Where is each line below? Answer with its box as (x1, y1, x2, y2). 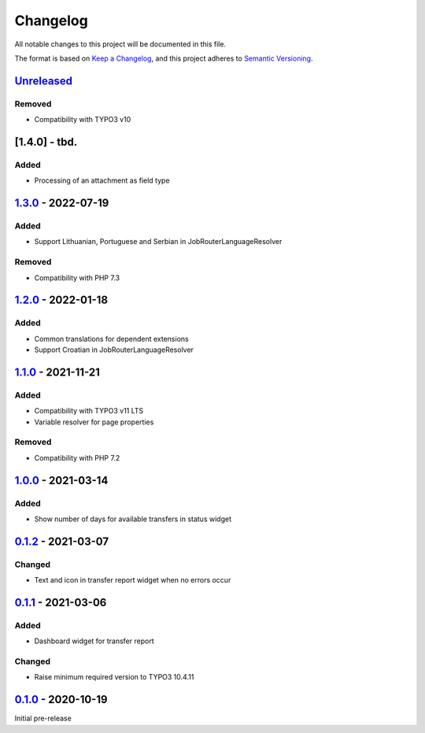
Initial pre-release (14, 713, 72, 724)
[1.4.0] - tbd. (14, 135, 78, 149)
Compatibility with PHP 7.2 (34, 453, 120, 462)
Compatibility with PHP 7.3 (34, 272, 120, 283)
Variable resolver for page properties (34, 417, 154, 427)
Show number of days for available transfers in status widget (34, 514, 232, 524)
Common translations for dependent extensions (34, 334, 189, 343)
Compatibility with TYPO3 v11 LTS (34, 406, 144, 416)
